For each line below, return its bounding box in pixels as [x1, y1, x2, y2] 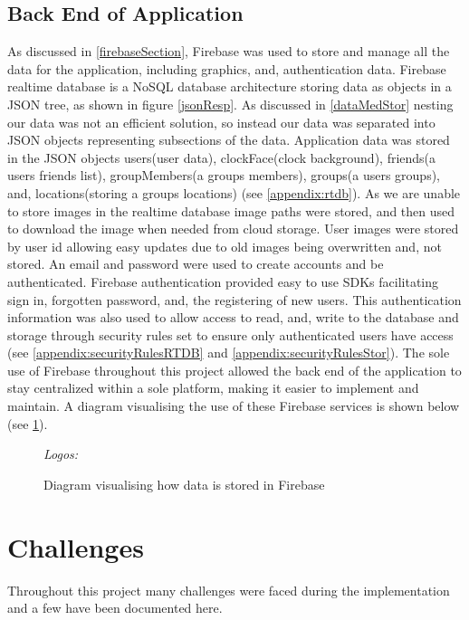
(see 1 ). [7, 414, 48, 433]
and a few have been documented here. [7, 598, 223, 617]
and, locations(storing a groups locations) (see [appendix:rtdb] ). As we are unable [7, 183, 461, 202]
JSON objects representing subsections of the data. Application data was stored [7, 130, 450, 149]
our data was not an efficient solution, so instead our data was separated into [7, 112, 435, 131]
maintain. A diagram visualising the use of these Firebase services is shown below [7, 396, 460, 415]
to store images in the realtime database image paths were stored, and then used [7, 201, 455, 220]
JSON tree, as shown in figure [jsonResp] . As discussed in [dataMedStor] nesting [7, 94, 454, 113]
